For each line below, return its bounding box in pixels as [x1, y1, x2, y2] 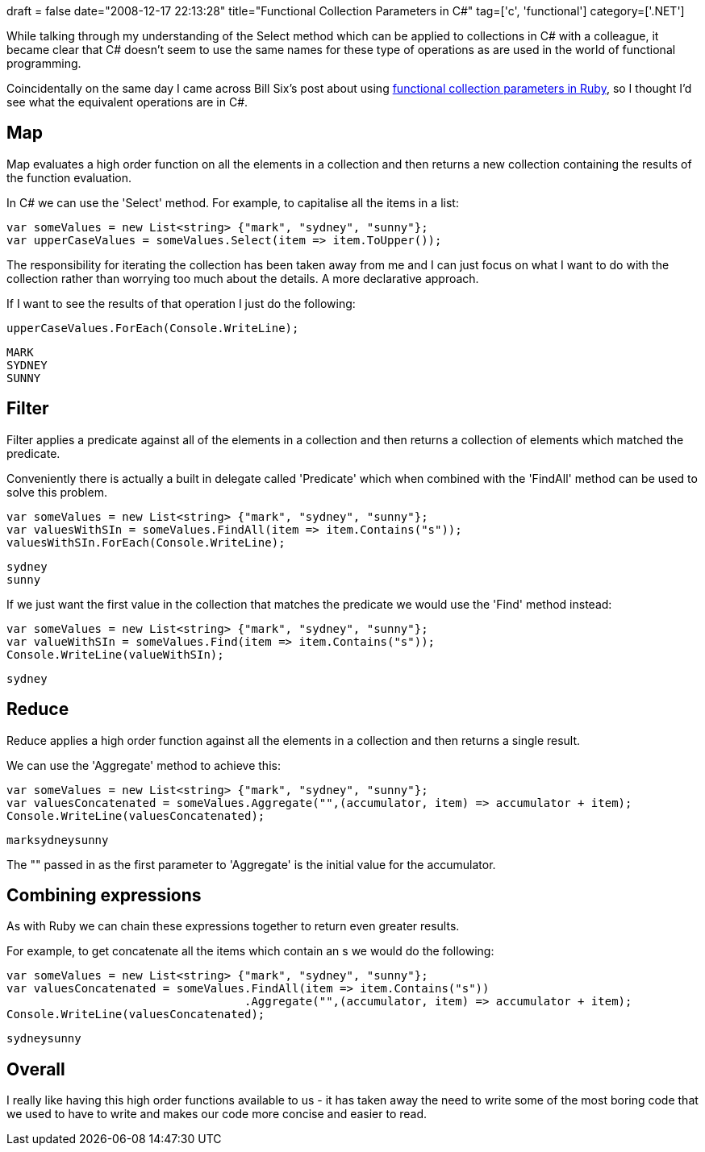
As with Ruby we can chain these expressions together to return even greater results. [6, 919, 460, 934]
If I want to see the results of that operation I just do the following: [6, 296, 356, 310]
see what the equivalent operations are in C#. [6, 95, 248, 109]
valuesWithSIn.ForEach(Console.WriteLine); [6, 535, 286, 549]
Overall [6, 1058, 65, 1079]
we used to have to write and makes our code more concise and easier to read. [6, 1107, 428, 1121]
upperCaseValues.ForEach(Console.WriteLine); [6, 321, 299, 335]
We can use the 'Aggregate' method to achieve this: [6, 758, 281, 772]
